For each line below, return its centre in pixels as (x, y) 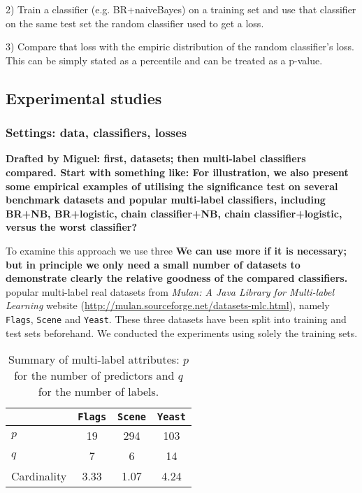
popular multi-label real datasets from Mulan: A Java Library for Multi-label (170, 291)
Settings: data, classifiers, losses (96, 133)
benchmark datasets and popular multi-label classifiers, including (166, 200)
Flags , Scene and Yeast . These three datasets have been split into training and (176, 319)
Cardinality (39, 476)
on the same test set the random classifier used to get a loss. (135, 23)
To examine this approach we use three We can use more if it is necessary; (176, 250)
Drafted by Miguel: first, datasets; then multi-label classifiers (156, 158)
